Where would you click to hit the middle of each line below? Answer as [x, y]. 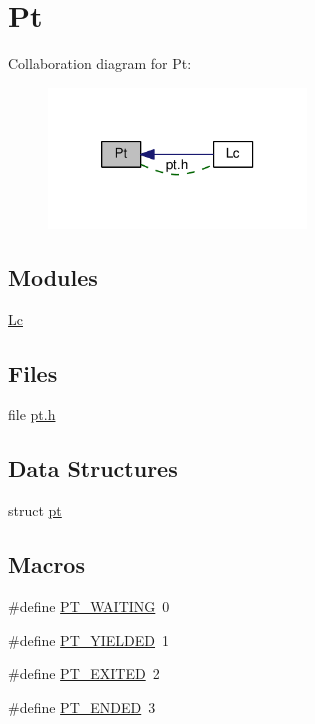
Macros [46, 564]
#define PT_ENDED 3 [82, 706]
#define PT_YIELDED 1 [89, 639]
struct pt [35, 510]
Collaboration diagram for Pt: [100, 63]
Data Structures [93, 468]
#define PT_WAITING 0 [89, 606]
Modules [53, 276]
